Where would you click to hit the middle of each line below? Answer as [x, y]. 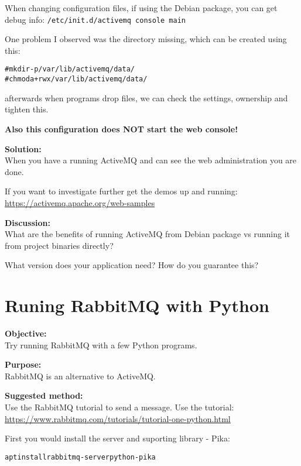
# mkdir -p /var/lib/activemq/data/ [70, 69]
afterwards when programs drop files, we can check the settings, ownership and [146, 97]
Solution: [23, 148]
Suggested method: [44, 395]
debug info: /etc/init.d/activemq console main [95, 19]
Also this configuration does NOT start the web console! [122, 129]
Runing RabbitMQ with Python [137, 305]
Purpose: [23, 364]
